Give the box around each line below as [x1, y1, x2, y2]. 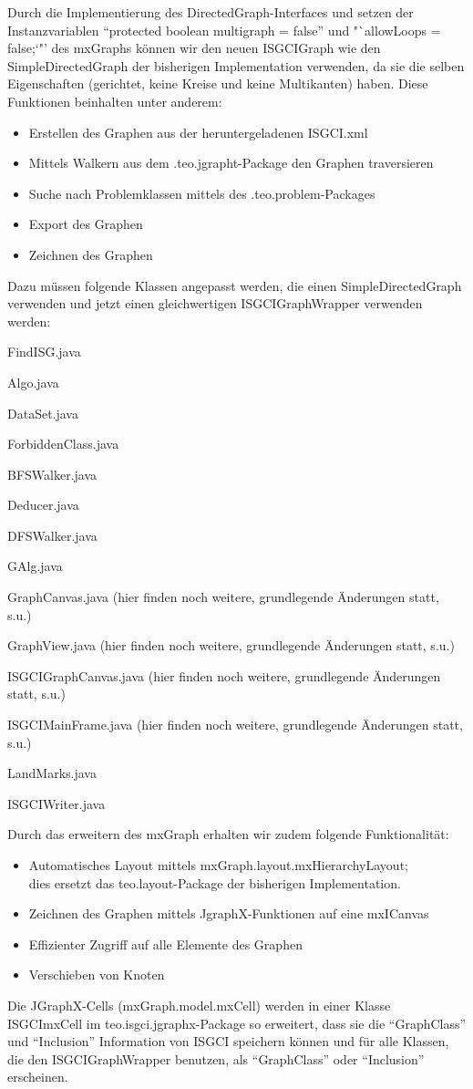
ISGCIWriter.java [7, 793, 106, 813]
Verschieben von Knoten [28, 965, 165, 984]
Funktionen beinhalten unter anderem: [7, 91, 222, 110]
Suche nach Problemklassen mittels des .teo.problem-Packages [28, 183, 375, 202]
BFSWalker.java [7, 464, 98, 483]
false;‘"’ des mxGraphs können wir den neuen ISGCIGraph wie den [7, 38, 381, 57]
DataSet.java [7, 403, 78, 422]
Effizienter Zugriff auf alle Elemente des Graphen [28, 934, 303, 953]
